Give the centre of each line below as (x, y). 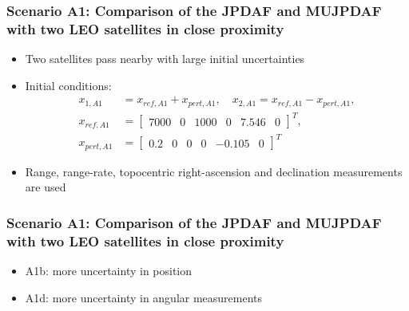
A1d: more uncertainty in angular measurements (144, 297)
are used (46, 187)
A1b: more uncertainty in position (109, 271)
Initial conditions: (68, 85)
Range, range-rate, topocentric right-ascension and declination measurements (214, 171)
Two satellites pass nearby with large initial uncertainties (165, 59)
